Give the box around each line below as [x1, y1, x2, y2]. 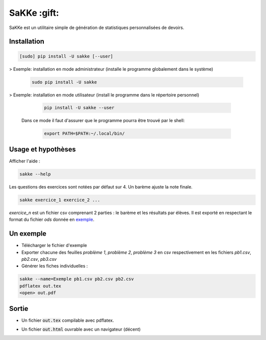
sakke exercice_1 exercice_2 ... [19, 197, 100, 203]
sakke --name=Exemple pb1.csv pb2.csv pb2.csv [19, 276, 134, 282]
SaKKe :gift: [9, 7, 59, 18]
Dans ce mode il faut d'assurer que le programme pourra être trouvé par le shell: [21, 118, 185, 124]
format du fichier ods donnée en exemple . [9, 216, 95, 222]
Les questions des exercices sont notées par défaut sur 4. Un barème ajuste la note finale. [9, 184, 193, 189]
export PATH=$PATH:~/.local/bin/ [44, 131, 125, 136]
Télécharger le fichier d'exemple [21, 243, 87, 248]
